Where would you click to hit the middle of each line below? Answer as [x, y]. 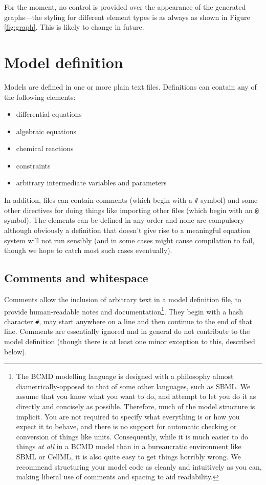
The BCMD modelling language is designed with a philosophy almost [125, 376]
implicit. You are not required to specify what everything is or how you [128, 416]
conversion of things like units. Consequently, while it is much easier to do [132, 436]
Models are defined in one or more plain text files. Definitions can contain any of [130, 86]
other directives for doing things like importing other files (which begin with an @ [131, 210]
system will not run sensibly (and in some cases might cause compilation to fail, [129, 240]
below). [16, 351]
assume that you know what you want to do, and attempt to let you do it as [136, 396]
